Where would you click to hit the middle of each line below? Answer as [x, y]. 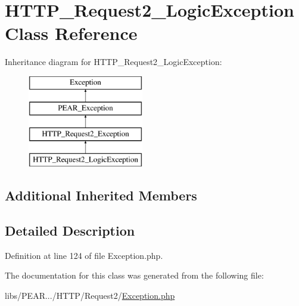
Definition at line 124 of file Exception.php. [84, 255]
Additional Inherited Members [101, 195]
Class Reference [71, 33]
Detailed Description [70, 230]
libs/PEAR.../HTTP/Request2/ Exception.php [90, 295]
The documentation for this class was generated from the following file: [134, 275]
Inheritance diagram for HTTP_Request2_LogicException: [113, 62]
